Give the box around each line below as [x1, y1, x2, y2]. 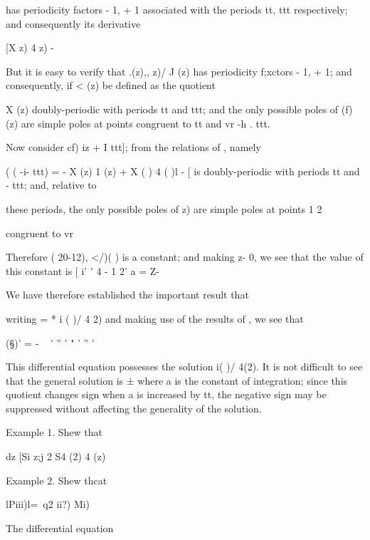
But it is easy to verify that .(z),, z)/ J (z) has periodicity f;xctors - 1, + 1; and [6, 63, 352, 78]
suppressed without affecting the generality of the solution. [6, 400, 262, 415]
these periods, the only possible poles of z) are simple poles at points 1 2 [6, 201, 322, 216]
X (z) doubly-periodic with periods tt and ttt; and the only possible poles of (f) [6, 101, 353, 116]
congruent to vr [6, 225, 73, 240]
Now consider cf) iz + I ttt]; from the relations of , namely [6, 140, 261, 155]
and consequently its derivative [6, 16, 141, 31]
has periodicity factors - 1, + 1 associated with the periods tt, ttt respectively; [6, 2, 348, 16]
